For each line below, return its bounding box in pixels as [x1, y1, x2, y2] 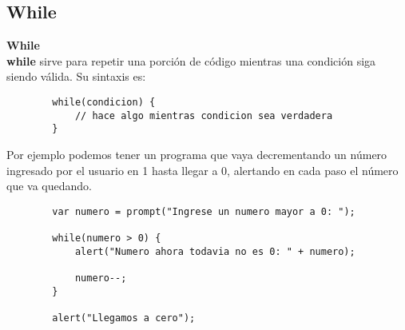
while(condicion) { [52, 96, 156, 108]
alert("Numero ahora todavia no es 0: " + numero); [74, 245, 355, 257]
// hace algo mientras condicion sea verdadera [74, 109, 333, 121]
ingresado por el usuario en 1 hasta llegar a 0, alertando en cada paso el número [6, 161, 399, 178]
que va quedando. [6, 177, 92, 194]
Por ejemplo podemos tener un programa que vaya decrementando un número [6, 145, 387, 162]
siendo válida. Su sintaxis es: [6, 68, 146, 85]
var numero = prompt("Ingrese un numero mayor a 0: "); [52, 205, 355, 217]
